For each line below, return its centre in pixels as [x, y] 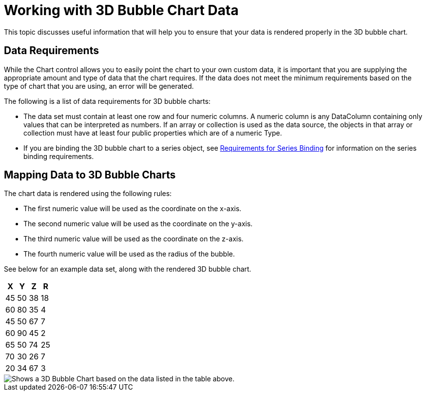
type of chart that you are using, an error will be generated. [99, 86]
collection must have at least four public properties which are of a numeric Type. [153, 133]
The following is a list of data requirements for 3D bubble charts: [107, 101]
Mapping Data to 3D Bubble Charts [90, 175]
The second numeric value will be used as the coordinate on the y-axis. [138, 224]
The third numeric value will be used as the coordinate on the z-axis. [134, 239]
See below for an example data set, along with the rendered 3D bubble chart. [128, 269]
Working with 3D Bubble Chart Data [121, 10]
